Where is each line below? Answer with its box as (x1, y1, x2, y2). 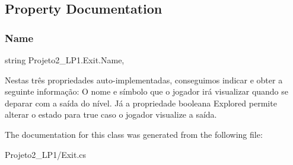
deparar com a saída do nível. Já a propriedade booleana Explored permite (5, 96, 277, 109)
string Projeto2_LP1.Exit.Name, (5, 54, 125, 66)
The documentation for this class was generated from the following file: (5, 128, 263, 140)
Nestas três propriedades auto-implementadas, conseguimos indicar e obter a (5, 73, 283, 86)
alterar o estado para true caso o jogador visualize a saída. (5, 108, 217, 121)
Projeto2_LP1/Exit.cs (5, 148, 87, 160)
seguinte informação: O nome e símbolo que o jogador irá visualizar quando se (5, 85, 289, 98)
